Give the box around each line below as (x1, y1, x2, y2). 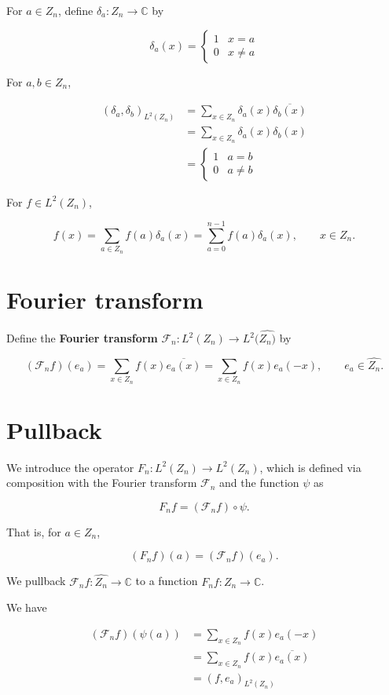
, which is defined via (259, 459, 361, 475)
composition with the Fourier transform (6, 474, 197, 491)
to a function (135, 572, 198, 589)
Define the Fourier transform (6, 330, 158, 346)
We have (6, 599, 47, 616)
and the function (219, 474, 299, 491)
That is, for (6, 523, 61, 540)
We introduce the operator (6, 459, 134, 475)
